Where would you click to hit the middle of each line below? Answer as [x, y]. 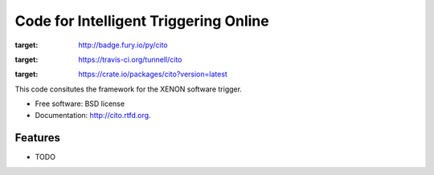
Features [37, 138]
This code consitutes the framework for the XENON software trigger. [129, 89]
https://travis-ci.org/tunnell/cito [130, 59]
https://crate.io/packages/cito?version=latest [153, 74]
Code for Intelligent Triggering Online [142, 21]
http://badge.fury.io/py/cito [123, 45]
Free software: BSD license [80, 104]
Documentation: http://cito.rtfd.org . [93, 115]
